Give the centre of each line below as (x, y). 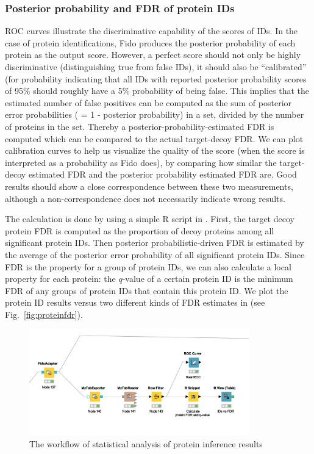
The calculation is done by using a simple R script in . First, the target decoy (150, 219)
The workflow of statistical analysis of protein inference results (146, 444)
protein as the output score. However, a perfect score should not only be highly (153, 55)
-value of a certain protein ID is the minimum (208, 279)
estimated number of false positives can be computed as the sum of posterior (148, 102)
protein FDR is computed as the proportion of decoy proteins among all (140, 230)
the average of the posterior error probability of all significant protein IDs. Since (155, 254)
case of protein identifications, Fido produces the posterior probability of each (150, 42)
